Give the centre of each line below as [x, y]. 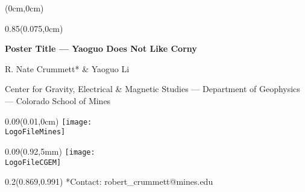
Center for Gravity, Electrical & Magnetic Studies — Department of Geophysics [152, 89]
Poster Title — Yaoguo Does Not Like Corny [101, 48]
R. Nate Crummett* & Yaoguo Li [67, 68]
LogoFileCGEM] [33, 162]
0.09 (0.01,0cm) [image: [49, 121]
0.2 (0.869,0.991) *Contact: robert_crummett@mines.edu [109, 181]
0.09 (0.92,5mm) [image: [50, 151]
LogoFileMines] [35, 132]
